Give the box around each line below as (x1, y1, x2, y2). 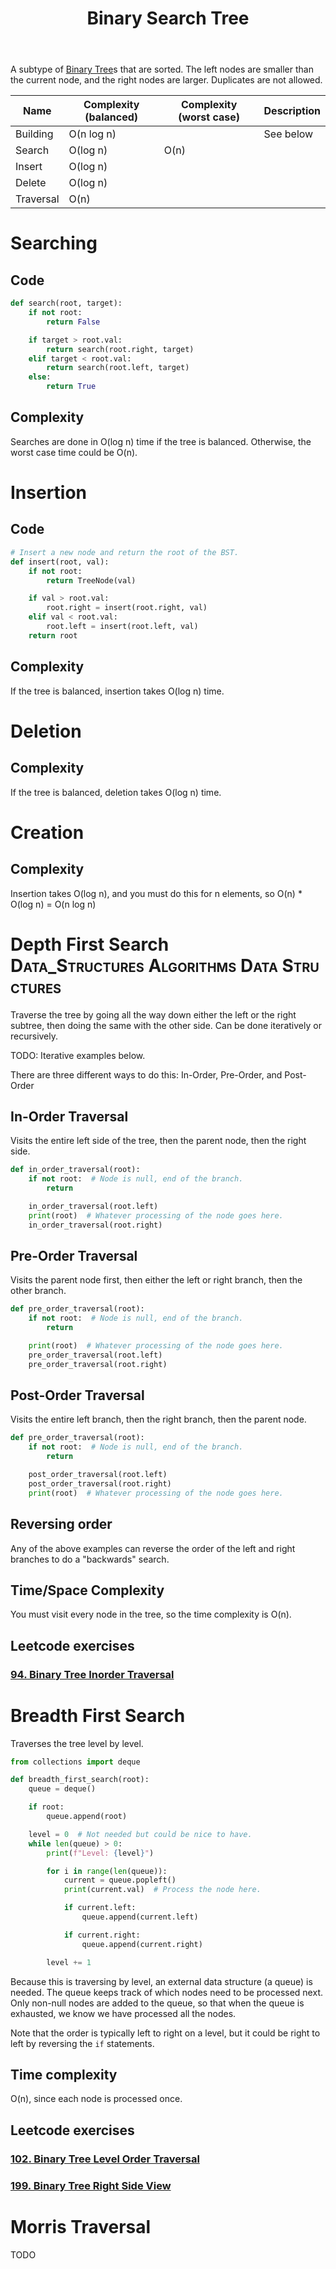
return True (46, 382, 97, 392)
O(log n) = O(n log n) (10, 898, 97, 910)
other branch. (10, 1285, 67, 1297)
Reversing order (10, 1516, 113, 1533)
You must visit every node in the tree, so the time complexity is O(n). (10, 1608, 292, 1621)
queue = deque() (28, 1784, 97, 1794)
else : (28, 372, 52, 382)
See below (263, 127, 314, 141)
